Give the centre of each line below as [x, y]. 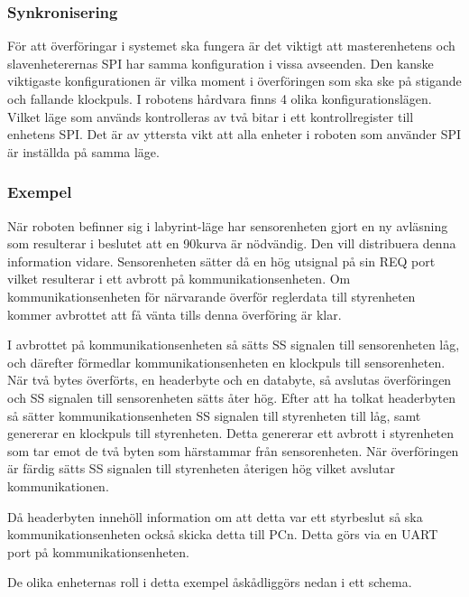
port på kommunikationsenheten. [98, 551]
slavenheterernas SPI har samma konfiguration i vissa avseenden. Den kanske [221, 63]
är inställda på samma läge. [83, 151]
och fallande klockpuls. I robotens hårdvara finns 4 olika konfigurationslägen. [220, 98]
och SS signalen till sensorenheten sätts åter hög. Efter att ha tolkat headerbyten [231, 397]
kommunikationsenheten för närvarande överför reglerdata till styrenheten [212, 296]
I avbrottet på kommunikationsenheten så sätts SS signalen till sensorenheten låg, [234, 345]
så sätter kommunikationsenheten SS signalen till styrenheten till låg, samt [214, 415]
